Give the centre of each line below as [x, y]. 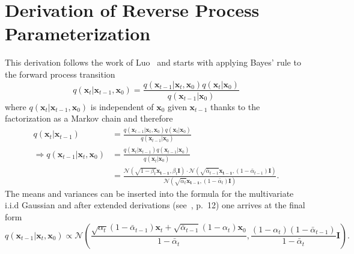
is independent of [122, 106]
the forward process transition [60, 74]
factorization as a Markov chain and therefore [89, 118]
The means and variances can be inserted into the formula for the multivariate [149, 193]
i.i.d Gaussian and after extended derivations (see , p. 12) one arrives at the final [155, 205]
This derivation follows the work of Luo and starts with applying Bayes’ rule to [153, 62]
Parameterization [78, 33]
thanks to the [235, 106]
